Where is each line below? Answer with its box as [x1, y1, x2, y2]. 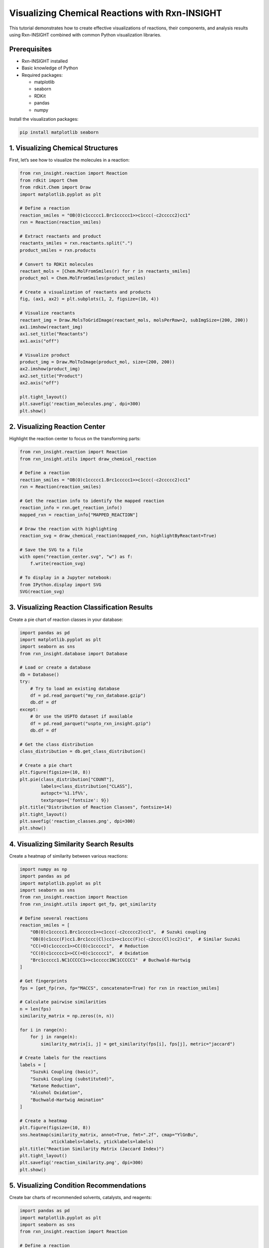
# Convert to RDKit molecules [19, 261, 94, 267]
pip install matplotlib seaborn [19, 129, 99, 135]
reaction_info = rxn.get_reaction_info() [19, 505, 123, 511]
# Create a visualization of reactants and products [19, 290, 151, 295]
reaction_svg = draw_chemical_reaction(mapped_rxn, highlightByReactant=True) [19, 533, 217, 539]
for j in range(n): [30, 1034, 78, 1040]
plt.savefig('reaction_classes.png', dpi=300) [19, 819, 135, 824]
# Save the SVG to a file [19, 547, 83, 553]
